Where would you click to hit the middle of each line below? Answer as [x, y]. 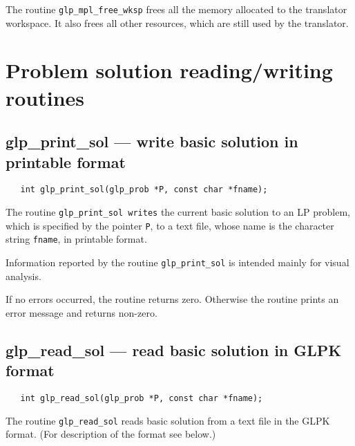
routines [45, 97]
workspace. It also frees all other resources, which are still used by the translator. [177, 22]
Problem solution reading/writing [169, 70]
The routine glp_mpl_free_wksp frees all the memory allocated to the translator [176, 9]
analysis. [23, 276]
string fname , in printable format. [76, 239]
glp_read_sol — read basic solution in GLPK [174, 350]
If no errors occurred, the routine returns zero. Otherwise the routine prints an [172, 299]
